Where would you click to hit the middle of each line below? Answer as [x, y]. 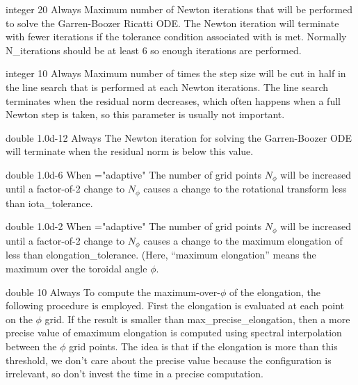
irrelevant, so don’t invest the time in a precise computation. [135, 374]
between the [31, 346]
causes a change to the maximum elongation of [243, 240]
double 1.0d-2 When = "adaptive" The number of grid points [134, 226]
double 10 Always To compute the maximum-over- [113, 292]
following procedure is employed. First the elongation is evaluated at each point [175, 305]
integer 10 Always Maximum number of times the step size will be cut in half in [176, 73]
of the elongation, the [275, 292]
